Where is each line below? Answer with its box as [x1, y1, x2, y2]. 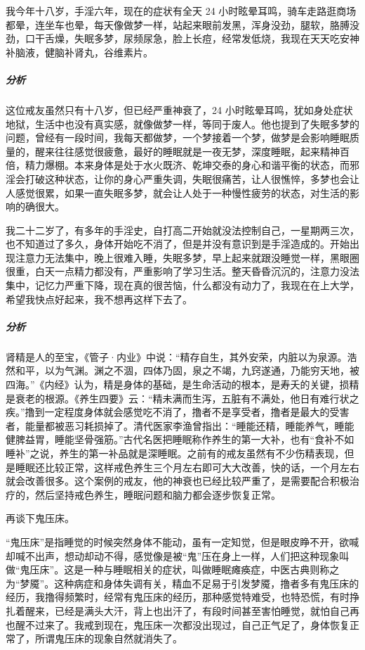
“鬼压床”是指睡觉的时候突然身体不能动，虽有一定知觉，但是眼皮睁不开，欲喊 [6, 534, 359, 549]
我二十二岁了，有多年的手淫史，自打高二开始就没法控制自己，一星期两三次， [6, 222, 359, 237]
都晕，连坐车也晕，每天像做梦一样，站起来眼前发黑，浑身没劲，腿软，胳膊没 [6, 17, 359, 32]
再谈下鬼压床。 [6, 511, 74, 525]
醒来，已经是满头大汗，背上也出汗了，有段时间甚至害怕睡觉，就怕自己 [25, 603, 350, 618]
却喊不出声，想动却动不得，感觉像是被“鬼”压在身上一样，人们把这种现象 [6, 548, 340, 563]
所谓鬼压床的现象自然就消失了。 [34, 631, 182, 646]
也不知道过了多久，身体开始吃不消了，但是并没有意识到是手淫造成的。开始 [6, 236, 350, 251]
